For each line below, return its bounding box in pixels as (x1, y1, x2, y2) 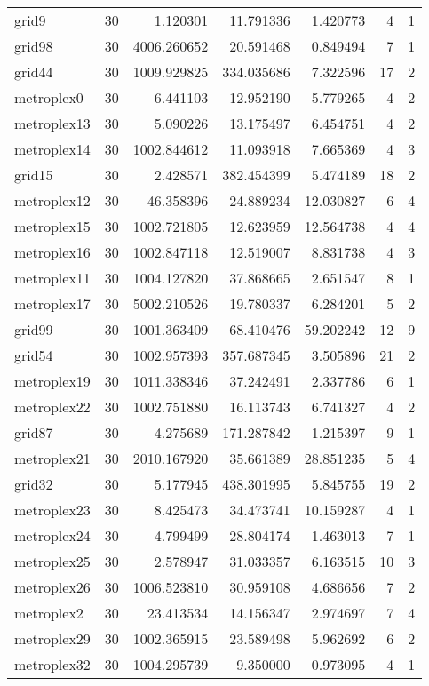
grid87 (14, 422, 53, 443)
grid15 (14, 164, 53, 185)
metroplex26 (14, 577, 91, 597)
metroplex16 (14, 242, 91, 262)
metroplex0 (14, 87, 83, 108)
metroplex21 (14, 448, 91, 468)
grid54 (14, 345, 53, 365)
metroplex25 (14, 551, 91, 571)
